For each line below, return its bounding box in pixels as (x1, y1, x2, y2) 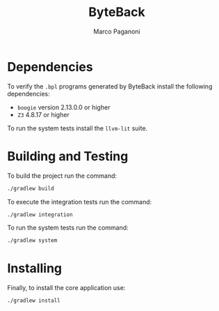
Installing (7, 261, 63, 276)
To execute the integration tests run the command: (7, 197, 152, 206)
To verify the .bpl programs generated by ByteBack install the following (7, 82, 213, 91)
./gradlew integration (7, 211, 73, 218)
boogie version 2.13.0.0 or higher (17, 103, 111, 112)
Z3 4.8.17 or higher (17, 110, 70, 119)
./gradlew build (7, 185, 54, 192)
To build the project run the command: (7, 172, 117, 180)
